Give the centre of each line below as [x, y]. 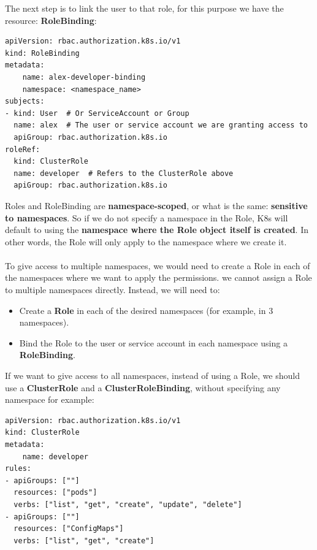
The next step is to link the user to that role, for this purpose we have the [144, 8]
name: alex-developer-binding [84, 77]
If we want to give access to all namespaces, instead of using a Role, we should [152, 376]
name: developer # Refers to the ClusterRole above [124, 173]
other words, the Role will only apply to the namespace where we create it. [146, 241]
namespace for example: [50, 399]
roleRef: [23, 149]
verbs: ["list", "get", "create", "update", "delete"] [128, 504]
